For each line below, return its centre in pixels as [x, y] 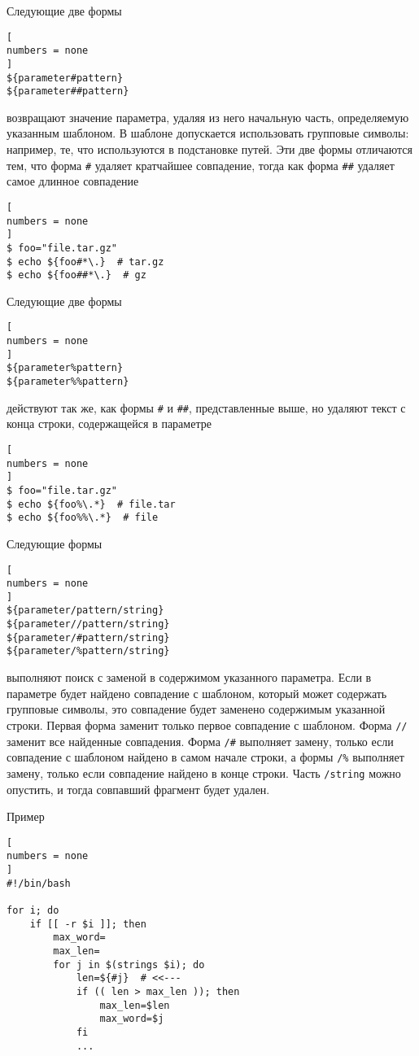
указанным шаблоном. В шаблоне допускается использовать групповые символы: [208, 133]
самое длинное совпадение [73, 181]
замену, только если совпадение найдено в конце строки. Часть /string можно [204, 772]
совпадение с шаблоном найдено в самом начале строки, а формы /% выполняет [205, 757]
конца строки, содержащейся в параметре [109, 423]
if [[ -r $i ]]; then [88, 924]
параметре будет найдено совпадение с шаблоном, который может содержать [197, 693]
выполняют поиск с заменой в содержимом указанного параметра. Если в [189, 677]
